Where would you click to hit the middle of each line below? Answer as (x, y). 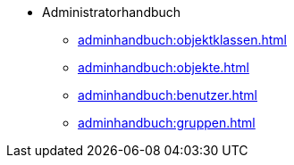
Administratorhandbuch (112, 12)
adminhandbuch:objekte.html (164, 67)
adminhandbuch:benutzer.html (168, 95)
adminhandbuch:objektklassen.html (182, 40)
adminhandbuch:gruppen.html (167, 123)
